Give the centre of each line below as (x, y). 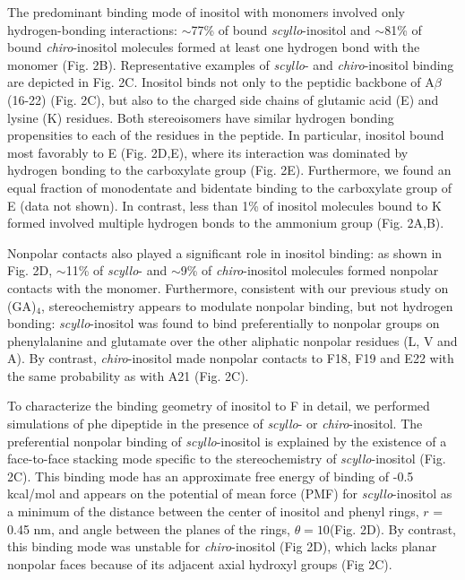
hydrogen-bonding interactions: (92, 29)
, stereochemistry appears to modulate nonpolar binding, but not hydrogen (247, 305)
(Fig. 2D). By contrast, (392, 528)
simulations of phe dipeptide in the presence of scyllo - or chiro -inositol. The (215, 424)
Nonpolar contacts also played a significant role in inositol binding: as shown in (225, 252)
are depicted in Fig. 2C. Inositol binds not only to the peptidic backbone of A (221, 82)
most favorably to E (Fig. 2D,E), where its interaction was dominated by (208, 152)
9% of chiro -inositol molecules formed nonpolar (310, 270)
